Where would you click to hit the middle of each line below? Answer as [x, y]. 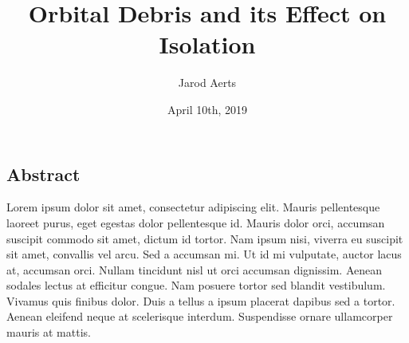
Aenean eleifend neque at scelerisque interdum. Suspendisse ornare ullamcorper [200, 316]
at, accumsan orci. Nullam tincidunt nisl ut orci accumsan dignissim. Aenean [195, 269]
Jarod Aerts [207, 83]
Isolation [207, 44]
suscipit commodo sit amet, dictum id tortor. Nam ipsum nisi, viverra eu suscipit [205, 238]
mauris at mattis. [49, 332]
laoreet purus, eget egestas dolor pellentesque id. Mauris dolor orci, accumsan [196, 222]
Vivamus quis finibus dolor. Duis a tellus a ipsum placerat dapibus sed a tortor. [201, 300]
